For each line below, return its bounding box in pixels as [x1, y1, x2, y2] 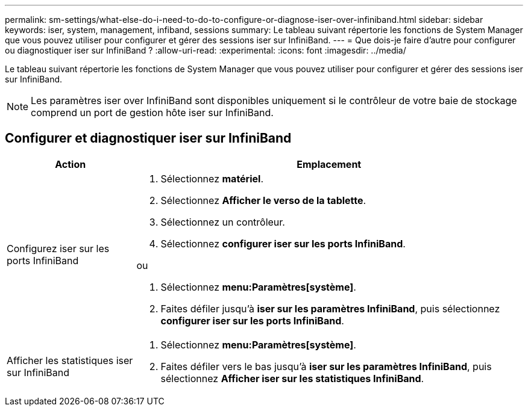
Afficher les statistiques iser [7, 354, 133, 366]
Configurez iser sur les [7, 242, 110, 255]
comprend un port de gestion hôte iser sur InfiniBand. [31, 107, 274, 119]
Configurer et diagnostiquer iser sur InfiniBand [5, 131, 292, 146]
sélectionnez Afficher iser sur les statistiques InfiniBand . [160, 372, 424, 385]
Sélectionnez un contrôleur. [160, 215, 285, 228]
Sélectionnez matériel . [160, 172, 264, 185]
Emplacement [297, 158, 362, 170]
